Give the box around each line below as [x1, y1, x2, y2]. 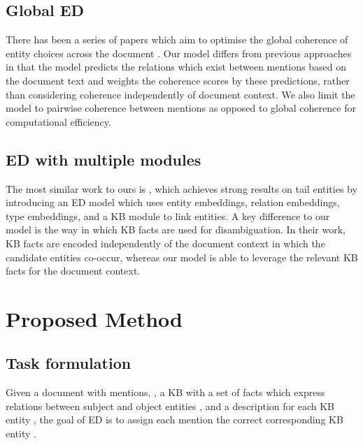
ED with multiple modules [6, 148, 201, 170]
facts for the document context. [6, 263, 141, 278]
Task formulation [6, 352, 131, 374]
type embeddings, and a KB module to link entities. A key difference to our [6, 208, 330, 223]
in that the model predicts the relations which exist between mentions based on [6, 59, 346, 74]
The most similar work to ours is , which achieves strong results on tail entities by [6, 181, 357, 196]
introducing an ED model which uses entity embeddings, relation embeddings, [6, 195, 340, 210]
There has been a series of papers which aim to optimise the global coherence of [6, 32, 348, 47]
